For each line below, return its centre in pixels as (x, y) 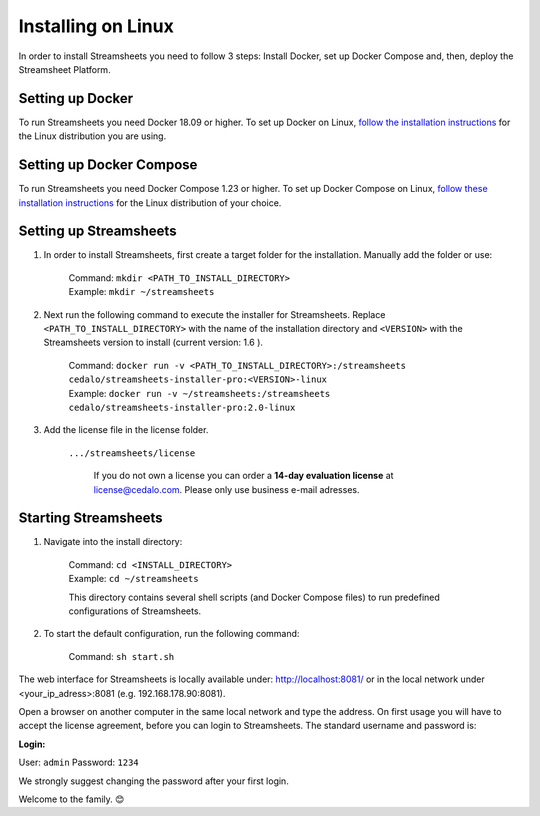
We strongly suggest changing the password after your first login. (153, 781)
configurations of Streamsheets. (135, 611)
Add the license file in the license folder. (126, 430)
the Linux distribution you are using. (92, 136)
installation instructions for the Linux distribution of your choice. (150, 202)
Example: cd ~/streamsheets (133, 579)
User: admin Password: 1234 (78, 762)
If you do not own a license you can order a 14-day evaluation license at (243, 476)
